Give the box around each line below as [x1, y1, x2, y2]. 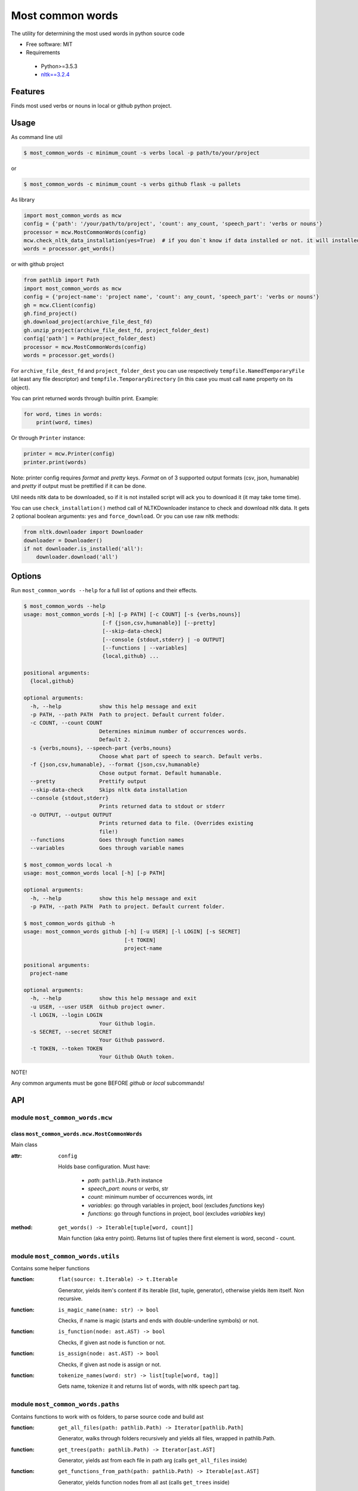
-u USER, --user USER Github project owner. [30, 1003, 165, 1010]
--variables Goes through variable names [30, 845, 184, 852]
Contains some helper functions [11, 1265, 90, 1272]
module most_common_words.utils [11, 1252, 120, 1260]
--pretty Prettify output [30, 778, 147, 785]
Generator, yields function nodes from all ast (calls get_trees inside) [58, 1478, 230, 1486]
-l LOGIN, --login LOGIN [30, 1011, 103, 1019]
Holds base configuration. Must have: [58, 1163, 150, 1170]
